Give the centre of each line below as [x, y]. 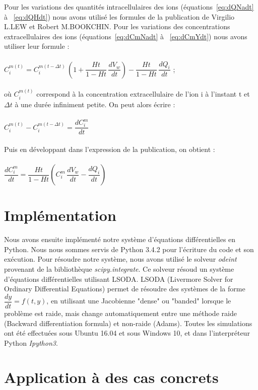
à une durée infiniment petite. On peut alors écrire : [95, 104]
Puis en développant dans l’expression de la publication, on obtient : [110, 149]
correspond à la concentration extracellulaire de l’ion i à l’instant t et [143, 94]
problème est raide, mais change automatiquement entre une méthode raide [120, 313]
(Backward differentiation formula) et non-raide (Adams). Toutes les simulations [128, 323]
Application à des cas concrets [111, 377]
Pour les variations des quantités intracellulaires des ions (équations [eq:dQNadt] [129, 7]
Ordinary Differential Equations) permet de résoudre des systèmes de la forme [125, 289]
